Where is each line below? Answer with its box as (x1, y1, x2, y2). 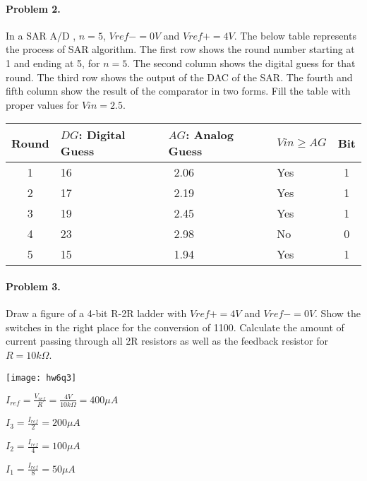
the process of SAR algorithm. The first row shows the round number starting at (6, 42, 355, 57)
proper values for (6, 97, 79, 112)
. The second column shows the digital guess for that (127, 55, 356, 70)
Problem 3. (6, 278, 61, 293)
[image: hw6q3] (6, 372, 77, 383)
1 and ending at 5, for (6, 55, 100, 70)
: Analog (186, 126, 234, 143)
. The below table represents (234, 28, 356, 42)
